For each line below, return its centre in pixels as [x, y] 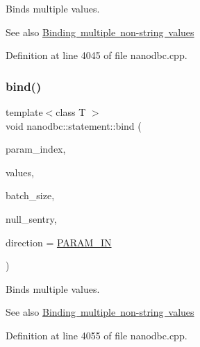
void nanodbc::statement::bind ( [74, 125]
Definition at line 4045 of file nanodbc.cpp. [97, 55]
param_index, [36, 149]
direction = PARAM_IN [59, 242]
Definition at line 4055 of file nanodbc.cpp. [97, 335]
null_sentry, [31, 218]
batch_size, [30, 195]
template [24, 112]
